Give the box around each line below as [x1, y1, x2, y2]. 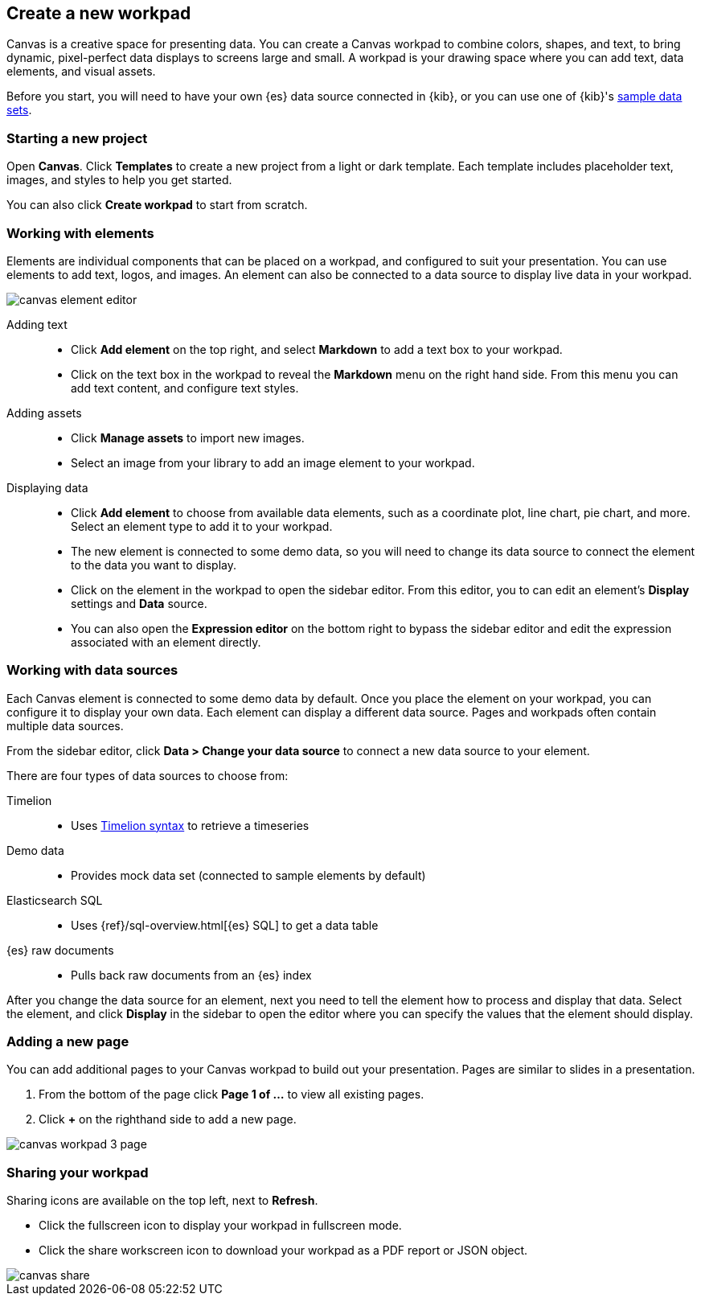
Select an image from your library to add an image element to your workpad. [71, 455, 475, 470]
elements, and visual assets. [6, 64, 156, 79]
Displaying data [6, 480, 88, 495]
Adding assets [6, 405, 82, 420]
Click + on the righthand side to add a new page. [39, 1112, 297, 1127]
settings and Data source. [71, 596, 207, 610]
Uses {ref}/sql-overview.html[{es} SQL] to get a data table [71, 918, 379, 932]
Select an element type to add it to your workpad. [71, 519, 333, 533]
